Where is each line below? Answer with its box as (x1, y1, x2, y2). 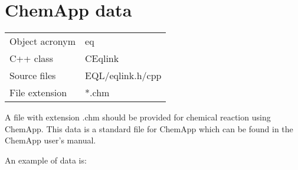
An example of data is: (5, 153, 87, 166)
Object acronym (9, 34, 76, 48)
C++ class (9, 51, 53, 66)
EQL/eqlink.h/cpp (85, 68, 162, 83)
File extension (9, 86, 67, 100)
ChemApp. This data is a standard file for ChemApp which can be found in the (5, 122, 293, 135)
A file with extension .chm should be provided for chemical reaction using (5, 111, 271, 123)
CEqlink (85, 51, 119, 66)
